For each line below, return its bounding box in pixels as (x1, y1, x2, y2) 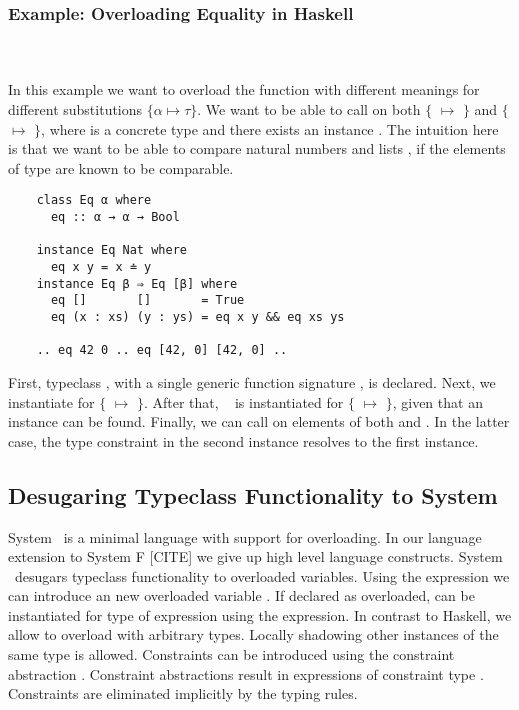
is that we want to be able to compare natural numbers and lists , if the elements (8, 138, 506, 159)
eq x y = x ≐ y (50, 260, 152, 274)
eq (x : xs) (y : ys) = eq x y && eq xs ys (50, 309, 345, 324)
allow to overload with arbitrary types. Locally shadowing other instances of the (8, 624, 499, 645)
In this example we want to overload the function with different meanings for (8, 79, 480, 100)
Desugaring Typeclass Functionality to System (8, 479, 498, 510)
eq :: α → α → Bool (50, 210, 180, 225)
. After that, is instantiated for (143, 391, 344, 412)
